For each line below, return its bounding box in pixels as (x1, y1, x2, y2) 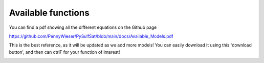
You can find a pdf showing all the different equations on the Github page (9, 24, 157, 30)
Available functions (9, 7, 90, 18)
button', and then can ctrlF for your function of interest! (9, 49, 120, 55)
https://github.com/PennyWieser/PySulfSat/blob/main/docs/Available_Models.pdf (9, 33, 174, 39)
